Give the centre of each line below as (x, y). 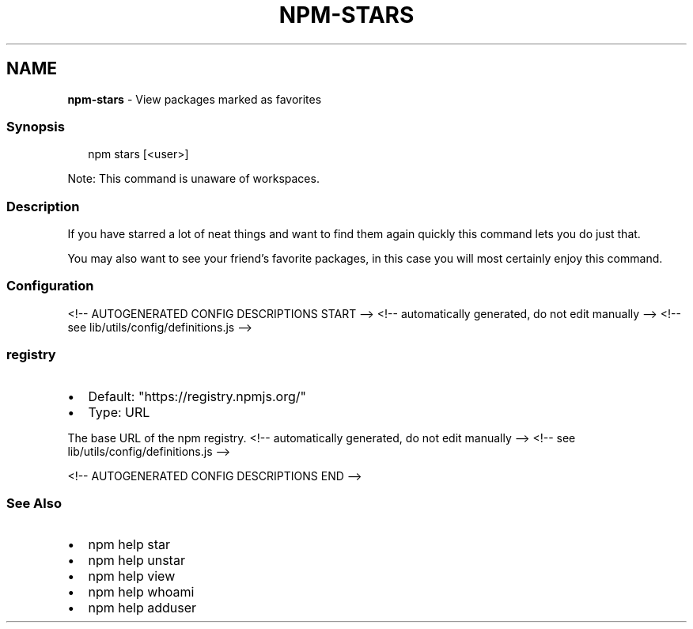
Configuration (50, 286)
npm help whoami (141, 592)
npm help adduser (142, 608)
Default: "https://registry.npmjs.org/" (197, 396)
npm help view (132, 576)
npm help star (129, 545)
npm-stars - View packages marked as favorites (195, 99)
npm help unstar (136, 561)
